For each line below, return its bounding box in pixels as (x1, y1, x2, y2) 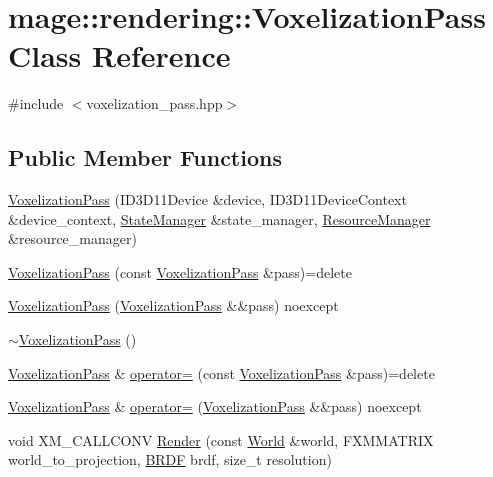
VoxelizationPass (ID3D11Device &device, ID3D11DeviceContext (8, 189, 407, 210)
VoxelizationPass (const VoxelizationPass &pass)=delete (8, 261, 352, 282)
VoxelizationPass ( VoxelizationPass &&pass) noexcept (8, 295, 339, 316)
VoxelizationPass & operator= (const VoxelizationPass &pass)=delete (8, 362, 435, 383)
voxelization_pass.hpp (86, 93, 223, 114)
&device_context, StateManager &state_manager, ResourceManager (8, 208, 431, 229)
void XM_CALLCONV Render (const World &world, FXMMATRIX (8, 429, 434, 450)
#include (8, 93, 64, 114)
